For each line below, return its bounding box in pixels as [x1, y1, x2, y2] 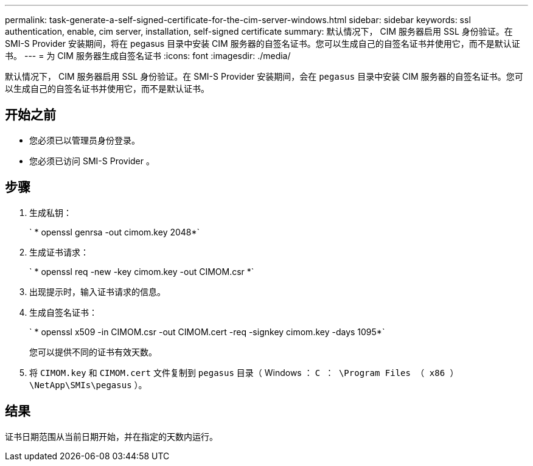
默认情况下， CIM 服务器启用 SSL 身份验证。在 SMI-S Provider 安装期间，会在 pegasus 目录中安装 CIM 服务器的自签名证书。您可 [5, 71, 523, 82]
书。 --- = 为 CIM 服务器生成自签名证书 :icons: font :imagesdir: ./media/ [5, 50, 291, 61]
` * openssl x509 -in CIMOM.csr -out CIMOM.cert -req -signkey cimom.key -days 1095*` [29, 326, 385, 337]
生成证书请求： [29, 246, 89, 257]
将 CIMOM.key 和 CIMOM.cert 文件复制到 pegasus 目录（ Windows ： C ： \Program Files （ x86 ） [29, 367, 459, 378]
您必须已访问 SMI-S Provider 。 [29, 155, 155, 166]
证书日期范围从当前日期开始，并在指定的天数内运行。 [5, 431, 218, 442]
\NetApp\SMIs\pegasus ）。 [29, 379, 147, 390]
